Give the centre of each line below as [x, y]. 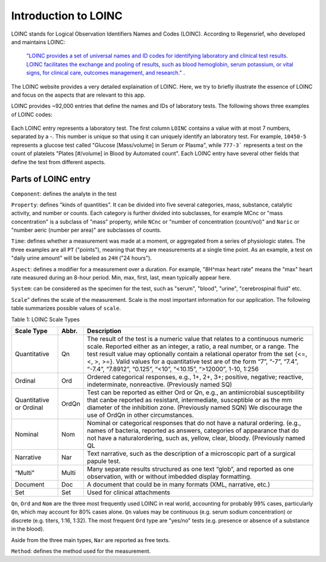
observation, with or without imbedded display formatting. [169, 477]
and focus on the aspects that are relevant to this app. [78, 95]
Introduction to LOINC [67, 16]
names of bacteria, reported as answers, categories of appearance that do [193, 430]
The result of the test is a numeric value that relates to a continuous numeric [195, 339]
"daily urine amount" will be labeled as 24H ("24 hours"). [81, 258]
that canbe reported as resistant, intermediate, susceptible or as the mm [190, 400]
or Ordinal [29, 407]
